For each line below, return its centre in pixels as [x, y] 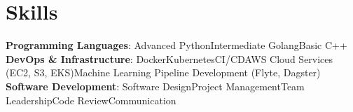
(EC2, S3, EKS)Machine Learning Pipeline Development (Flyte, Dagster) [163, 72]
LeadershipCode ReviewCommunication [91, 100]
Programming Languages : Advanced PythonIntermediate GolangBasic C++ [176, 45]
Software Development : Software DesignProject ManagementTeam [155, 86]
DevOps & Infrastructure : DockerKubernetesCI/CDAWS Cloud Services [169, 58]
